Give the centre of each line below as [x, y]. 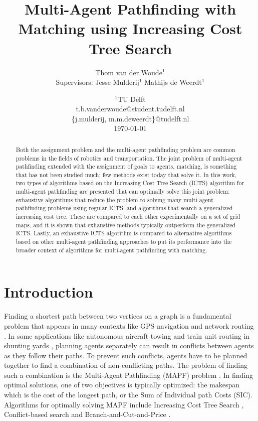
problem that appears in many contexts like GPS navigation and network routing [129, 325]
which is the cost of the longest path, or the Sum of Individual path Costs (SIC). [128, 395]
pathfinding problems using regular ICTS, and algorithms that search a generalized [124, 208]
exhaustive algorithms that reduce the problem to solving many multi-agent [114, 199]
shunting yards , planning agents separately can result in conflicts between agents [129, 345]
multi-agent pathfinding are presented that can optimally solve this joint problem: [123, 191]
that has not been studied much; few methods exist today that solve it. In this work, [126, 174]
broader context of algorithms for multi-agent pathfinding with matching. [111, 250]
